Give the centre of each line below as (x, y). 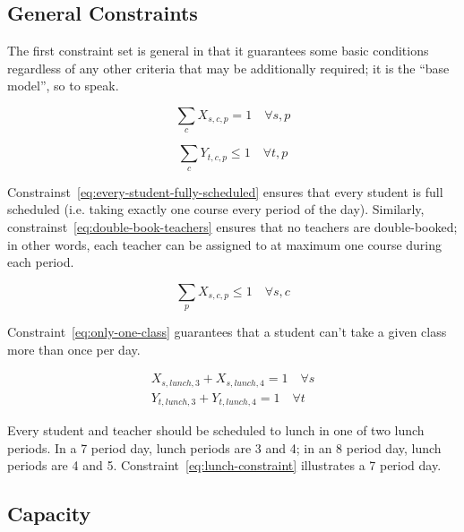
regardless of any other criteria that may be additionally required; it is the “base (228, 68)
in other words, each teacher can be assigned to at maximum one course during (225, 244)
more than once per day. (74, 349)
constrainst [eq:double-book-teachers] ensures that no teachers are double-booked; (232, 226)
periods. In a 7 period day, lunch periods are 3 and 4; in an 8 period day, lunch (224, 447)
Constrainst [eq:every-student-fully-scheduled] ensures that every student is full (225, 191)
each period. (41, 262)
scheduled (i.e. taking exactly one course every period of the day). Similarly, (216, 209)
